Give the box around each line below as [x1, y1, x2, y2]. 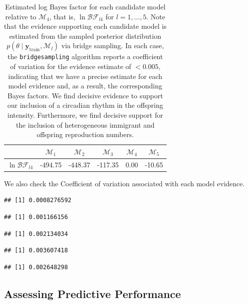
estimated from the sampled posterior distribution [9, 30, 161, 41]
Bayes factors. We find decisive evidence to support [7, 90, 163, 100]
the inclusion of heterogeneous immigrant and [16, 119, 155, 130]
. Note [146, 11, 165, 21]
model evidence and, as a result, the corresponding [8, 80, 163, 91]
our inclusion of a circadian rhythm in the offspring [7, 100, 163, 110]
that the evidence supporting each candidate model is [4, 21, 167, 31]
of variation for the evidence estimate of [10, 61, 131, 72]
